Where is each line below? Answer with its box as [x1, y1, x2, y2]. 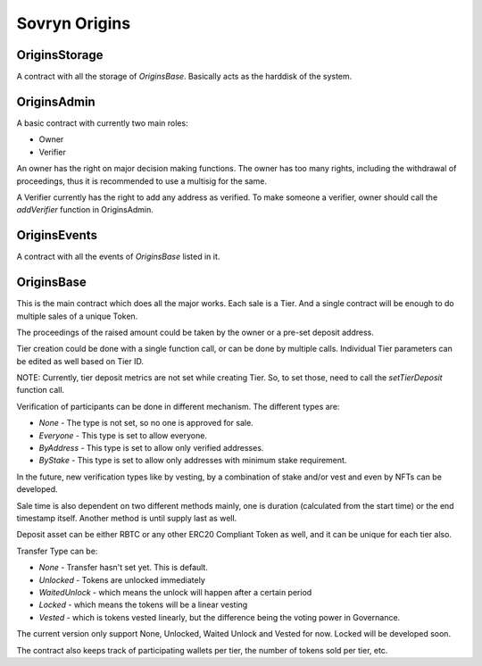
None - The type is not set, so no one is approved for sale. [38, 418, 253, 429]
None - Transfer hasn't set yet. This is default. [38, 562, 209, 573]
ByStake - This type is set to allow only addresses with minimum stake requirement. [38, 455, 347, 466]
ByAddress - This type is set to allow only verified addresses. [38, 443, 264, 454]
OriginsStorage [16, 47, 104, 62]
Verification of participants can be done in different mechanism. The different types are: [16, 401, 340, 412]
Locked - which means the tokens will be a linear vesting [38, 599, 248, 611]
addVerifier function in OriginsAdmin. [16, 204, 154, 215]
